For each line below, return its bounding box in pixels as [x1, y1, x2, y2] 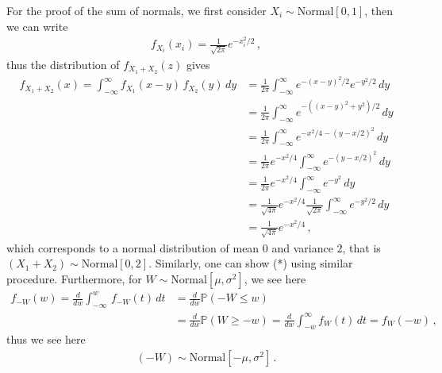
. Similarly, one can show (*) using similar [148, 255, 353, 271]
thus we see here [6, 331, 86, 348]
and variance [271, 239, 333, 256]
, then [364, 2, 393, 18]
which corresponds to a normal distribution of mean [6, 239, 259, 256]
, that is [342, 239, 381, 256]
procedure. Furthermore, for [6, 270, 142, 286]
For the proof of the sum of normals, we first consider [6, 2, 267, 18]
